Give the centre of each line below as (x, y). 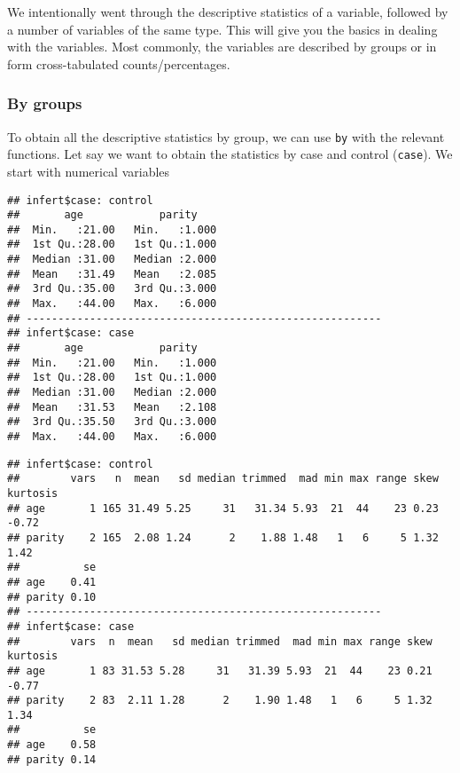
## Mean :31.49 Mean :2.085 (112, 274)
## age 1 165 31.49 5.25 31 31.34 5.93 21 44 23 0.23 (223, 508)
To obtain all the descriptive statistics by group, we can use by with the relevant (226, 136)
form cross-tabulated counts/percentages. (119, 63)
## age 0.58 (52, 745)
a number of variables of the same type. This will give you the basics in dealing (222, 29)
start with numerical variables (89, 171)
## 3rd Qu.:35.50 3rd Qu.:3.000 (112, 422)
